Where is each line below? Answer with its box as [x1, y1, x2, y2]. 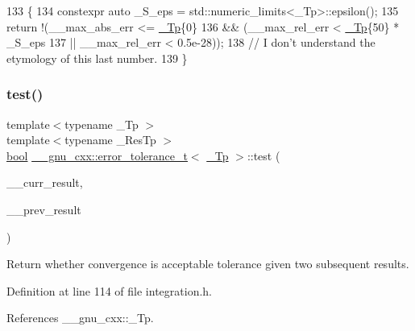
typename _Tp [64, 115, 139, 132]
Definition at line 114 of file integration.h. [6, 282, 212, 299]
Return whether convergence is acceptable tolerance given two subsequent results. [6, 255, 409, 272]
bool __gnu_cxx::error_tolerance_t [6, 147, 188, 163]
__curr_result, [6, 174, 83, 191]
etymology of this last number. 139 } [6, 49, 188, 66]
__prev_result [6, 201, 81, 217]
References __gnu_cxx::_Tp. [6, 309, 154, 326]
